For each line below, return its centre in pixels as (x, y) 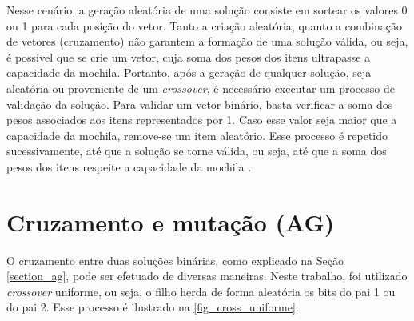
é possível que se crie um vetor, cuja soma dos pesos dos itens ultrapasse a (189, 56)
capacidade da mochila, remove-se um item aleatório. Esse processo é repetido (197, 135)
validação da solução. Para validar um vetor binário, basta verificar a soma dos (200, 104)
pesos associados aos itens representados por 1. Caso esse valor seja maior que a (202, 120)
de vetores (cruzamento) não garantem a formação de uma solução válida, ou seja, (207, 41)
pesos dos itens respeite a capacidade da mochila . (129, 166)
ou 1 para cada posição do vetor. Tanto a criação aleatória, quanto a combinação (204, 25)
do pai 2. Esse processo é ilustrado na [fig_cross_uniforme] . (153, 307)
